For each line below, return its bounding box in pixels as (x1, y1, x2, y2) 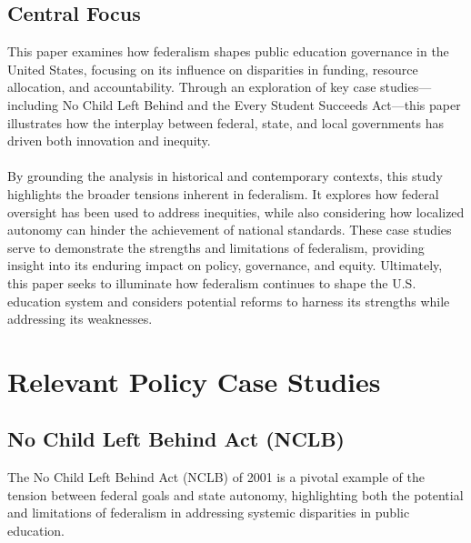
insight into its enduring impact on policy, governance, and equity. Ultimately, (7, 256, 443, 275)
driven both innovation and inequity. (7, 131, 211, 150)
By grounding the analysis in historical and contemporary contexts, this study (7, 166, 443, 186)
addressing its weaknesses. (7, 309, 153, 328)
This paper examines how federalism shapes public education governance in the (7, 42, 449, 61)
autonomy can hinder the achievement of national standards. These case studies (7, 220, 452, 239)
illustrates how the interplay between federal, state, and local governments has (7, 113, 445, 132)
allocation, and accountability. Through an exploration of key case (7, 77, 376, 96)
